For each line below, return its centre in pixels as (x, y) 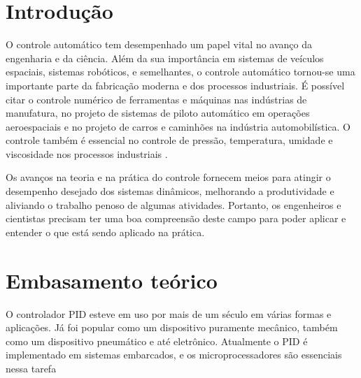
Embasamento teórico (112, 280)
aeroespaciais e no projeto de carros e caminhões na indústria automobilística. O (178, 126)
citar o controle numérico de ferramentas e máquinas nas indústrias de (156, 99)
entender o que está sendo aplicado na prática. (105, 232)
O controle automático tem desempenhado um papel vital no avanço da (159, 44)
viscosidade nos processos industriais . (87, 153)
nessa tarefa (31, 368)
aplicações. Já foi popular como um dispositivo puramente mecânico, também (172, 327)
